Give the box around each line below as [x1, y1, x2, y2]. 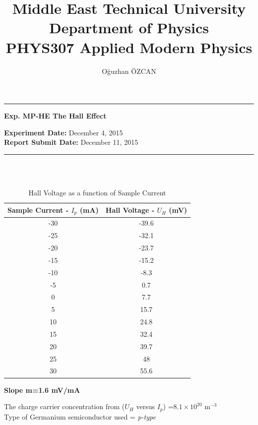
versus [136, 401, 155, 412]
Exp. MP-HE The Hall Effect [4, 111, 107, 121]
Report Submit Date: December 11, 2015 [4, 137, 138, 147]
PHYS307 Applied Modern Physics [5, 37, 253, 57]
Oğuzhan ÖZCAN [102, 65, 156, 76]
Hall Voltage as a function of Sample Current [28, 187, 166, 198]
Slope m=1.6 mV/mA [4, 384, 80, 395]
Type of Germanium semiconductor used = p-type [4, 411, 156, 422]
